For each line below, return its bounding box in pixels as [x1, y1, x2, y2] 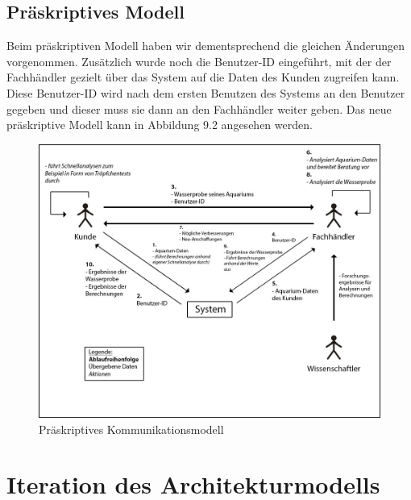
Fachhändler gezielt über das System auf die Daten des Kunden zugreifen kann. [6, 69, 400, 85]
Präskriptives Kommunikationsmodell [39, 420, 224, 437]
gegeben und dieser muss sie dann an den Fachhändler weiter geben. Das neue [6, 100, 392, 117]
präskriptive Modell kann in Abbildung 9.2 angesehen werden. [6, 116, 313, 133]
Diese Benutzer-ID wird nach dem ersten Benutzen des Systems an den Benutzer [6, 84, 405, 101]
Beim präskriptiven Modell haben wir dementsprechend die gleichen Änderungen [6, 37, 405, 54]
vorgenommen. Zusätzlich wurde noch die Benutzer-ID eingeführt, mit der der [6, 52, 392, 69]
